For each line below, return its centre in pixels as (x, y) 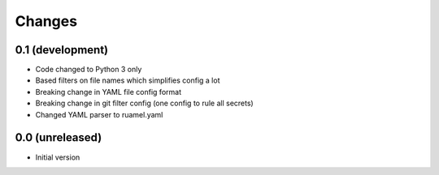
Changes (46, 21)
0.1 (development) (62, 50)
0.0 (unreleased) (59, 138)
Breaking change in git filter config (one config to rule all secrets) (144, 103)
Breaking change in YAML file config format (109, 92)
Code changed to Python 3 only (89, 70)
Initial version (58, 157)
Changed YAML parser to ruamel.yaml (99, 114)
